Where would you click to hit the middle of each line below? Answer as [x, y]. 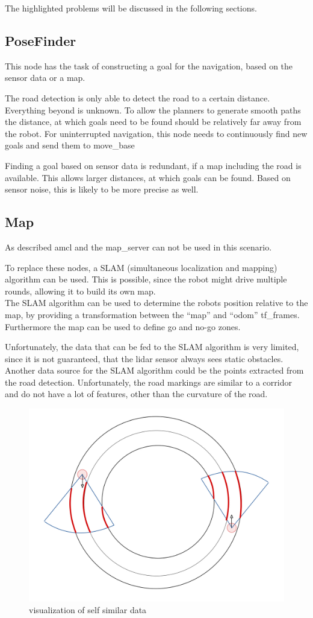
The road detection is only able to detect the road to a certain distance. [138, 97]
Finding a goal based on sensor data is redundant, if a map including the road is [153, 165]
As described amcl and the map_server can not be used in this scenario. [138, 247]
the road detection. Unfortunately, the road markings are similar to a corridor [148, 382]
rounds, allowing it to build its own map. [80, 291]
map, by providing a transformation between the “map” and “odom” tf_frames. [152, 314]
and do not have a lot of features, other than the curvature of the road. [136, 394]
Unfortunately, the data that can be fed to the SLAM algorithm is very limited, [152, 347]
